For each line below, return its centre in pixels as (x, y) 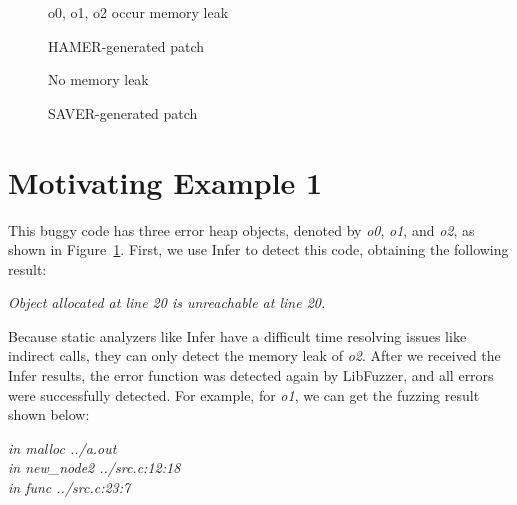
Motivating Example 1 (165, 181)
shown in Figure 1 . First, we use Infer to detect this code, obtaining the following (258, 249)
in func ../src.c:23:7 (69, 487)
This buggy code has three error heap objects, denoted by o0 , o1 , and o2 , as (241, 229)
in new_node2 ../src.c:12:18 (94, 467)
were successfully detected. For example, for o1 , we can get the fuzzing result (244, 394)
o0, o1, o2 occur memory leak (138, 12)
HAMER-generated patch (126, 45)
